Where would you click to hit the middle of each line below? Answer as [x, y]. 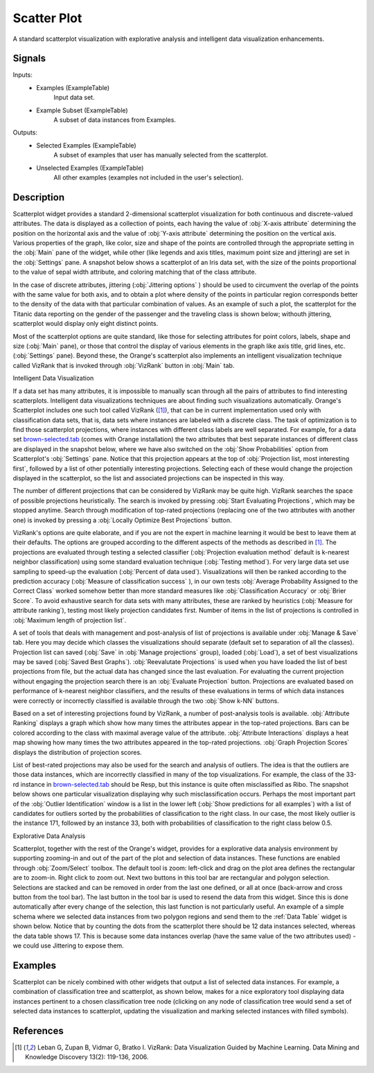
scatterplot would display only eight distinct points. [86, 324]
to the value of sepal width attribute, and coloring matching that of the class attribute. [135, 272]
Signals [29, 59]
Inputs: [23, 75]
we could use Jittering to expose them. [68, 945]
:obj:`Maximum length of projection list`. [70, 620]
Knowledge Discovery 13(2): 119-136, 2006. [87, 1057]
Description [39, 197]
